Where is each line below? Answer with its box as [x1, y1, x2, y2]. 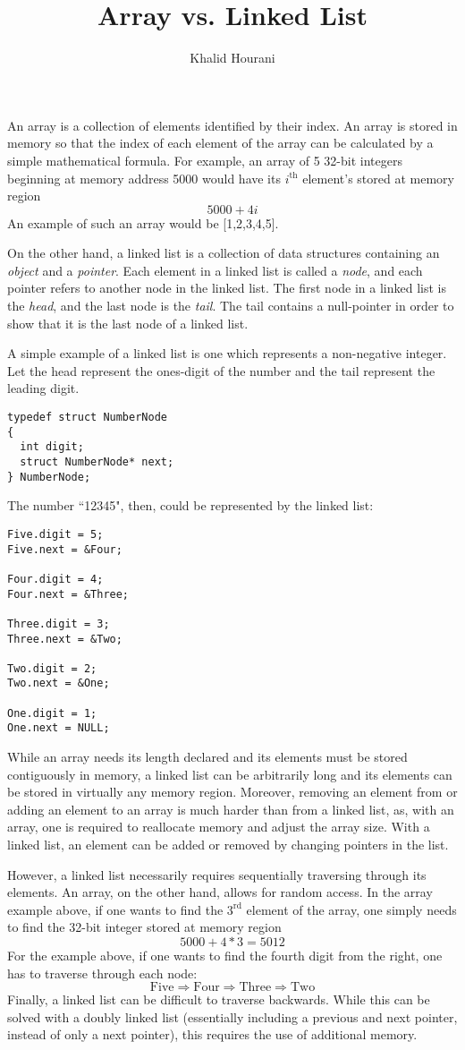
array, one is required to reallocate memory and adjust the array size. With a [7, 817, 430, 836]
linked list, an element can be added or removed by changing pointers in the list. [7, 835, 449, 854]
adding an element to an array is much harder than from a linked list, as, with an [7, 799, 454, 818]
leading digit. [7, 379, 80, 397]
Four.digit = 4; [7, 572, 104, 585]
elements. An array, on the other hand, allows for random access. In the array [7, 883, 433, 901]
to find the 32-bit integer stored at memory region [7, 918, 282, 936]
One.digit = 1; [7, 706, 97, 720]
